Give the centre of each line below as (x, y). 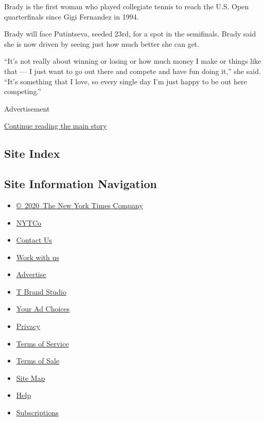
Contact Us (34, 240)
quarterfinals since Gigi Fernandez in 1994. (72, 16)
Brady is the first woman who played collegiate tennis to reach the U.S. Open (127, 6)
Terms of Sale (38, 361)
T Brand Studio (41, 291)
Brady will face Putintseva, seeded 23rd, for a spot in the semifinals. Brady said (130, 34)
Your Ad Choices (43, 309)
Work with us (38, 257)
